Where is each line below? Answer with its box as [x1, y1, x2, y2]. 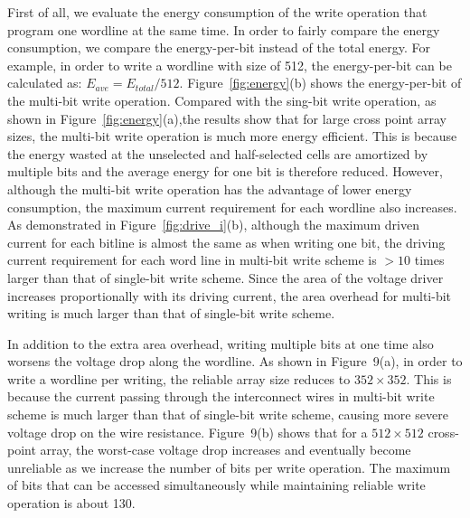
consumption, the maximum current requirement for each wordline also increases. [7, 197, 457, 216]
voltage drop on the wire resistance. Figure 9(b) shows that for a [7, 422, 368, 441]
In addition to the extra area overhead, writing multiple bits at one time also [7, 334, 434, 353]
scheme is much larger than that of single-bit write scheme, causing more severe [7, 405, 448, 424]
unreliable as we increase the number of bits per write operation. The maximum [7, 457, 451, 476]
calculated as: [7, 73, 82, 92]
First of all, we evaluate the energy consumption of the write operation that [7, 3, 428, 21]
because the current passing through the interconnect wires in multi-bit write [7, 387, 435, 406]
